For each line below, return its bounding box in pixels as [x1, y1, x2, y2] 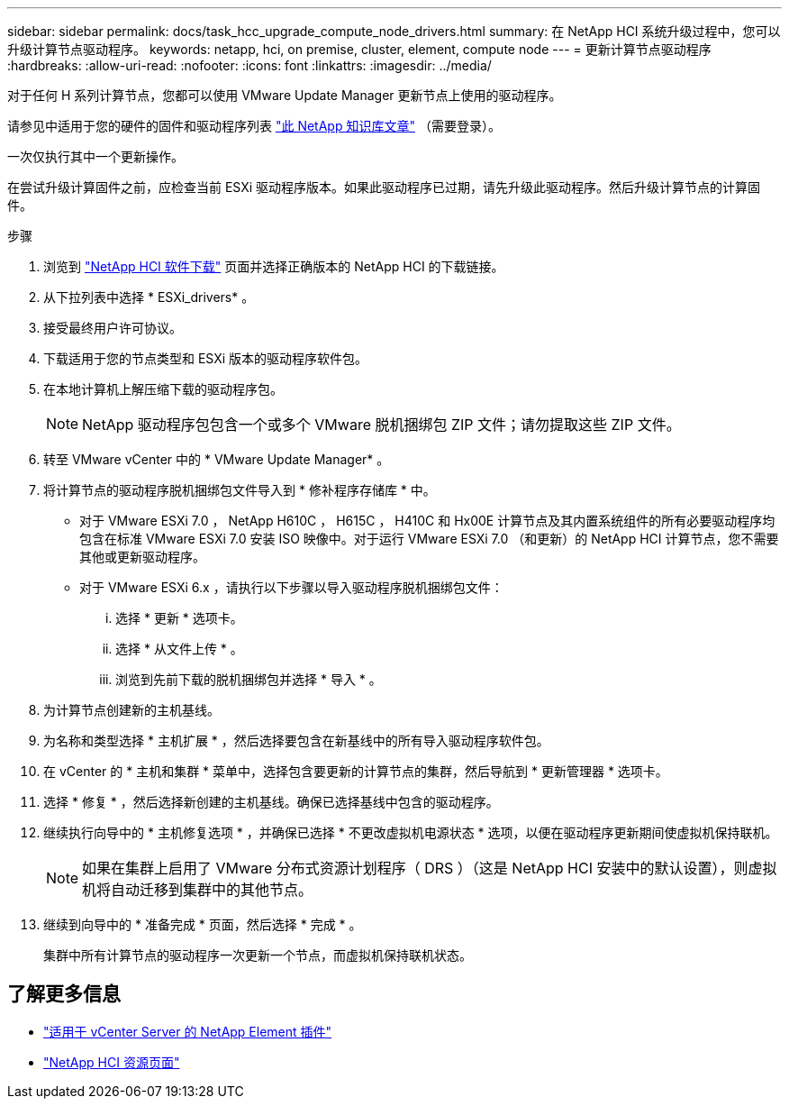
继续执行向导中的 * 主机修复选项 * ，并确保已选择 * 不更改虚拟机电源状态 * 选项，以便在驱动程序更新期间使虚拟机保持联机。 [43, 825, 778, 840]
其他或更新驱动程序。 [79, 549, 205, 564]
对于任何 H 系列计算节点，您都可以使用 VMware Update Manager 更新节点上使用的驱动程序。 [7, 87, 562, 103]
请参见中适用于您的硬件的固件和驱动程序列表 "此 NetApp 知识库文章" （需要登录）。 [7, 118, 501, 133]
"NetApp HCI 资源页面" [43, 1054, 180, 1070]
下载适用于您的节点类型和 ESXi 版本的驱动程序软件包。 [43, 351, 368, 366]
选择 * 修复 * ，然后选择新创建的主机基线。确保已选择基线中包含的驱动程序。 [43, 794, 499, 809]
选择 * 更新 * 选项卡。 [115, 610, 243, 626]
